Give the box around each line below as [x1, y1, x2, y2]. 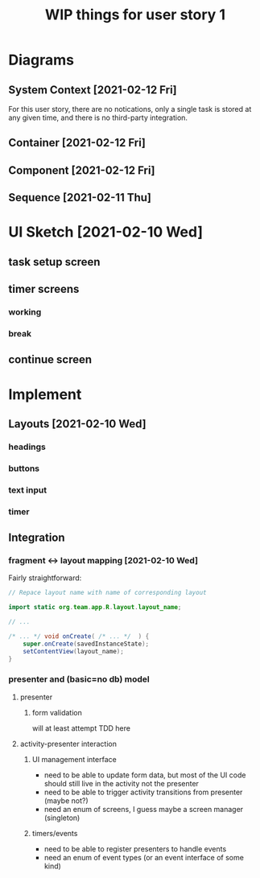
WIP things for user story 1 [44, 6, 226, 24]
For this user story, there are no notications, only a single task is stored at [8, 105, 252, 113]
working [8, 307, 42, 318]
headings [8, 441, 47, 452]
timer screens [8, 282, 80, 296]
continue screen [8, 352, 93, 367]
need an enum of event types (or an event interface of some [43, 852, 244, 862]
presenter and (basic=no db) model [8, 674, 151, 685]
